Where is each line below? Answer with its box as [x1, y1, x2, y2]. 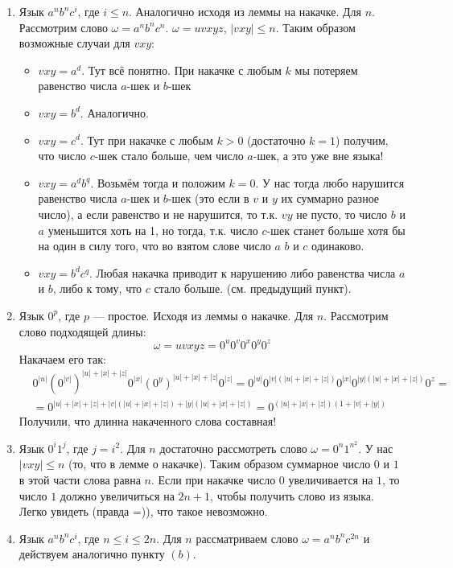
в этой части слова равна [19, 471, 141, 488]
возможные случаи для [19, 35, 130, 51]
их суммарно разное [281, 190, 380, 207]
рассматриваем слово [196, 529, 299, 546]
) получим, [336, 131, 389, 148]
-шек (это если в [167, 190, 249, 207]
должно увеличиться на [60, 487, 175, 504]
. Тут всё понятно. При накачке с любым [81, 61, 282, 78]
